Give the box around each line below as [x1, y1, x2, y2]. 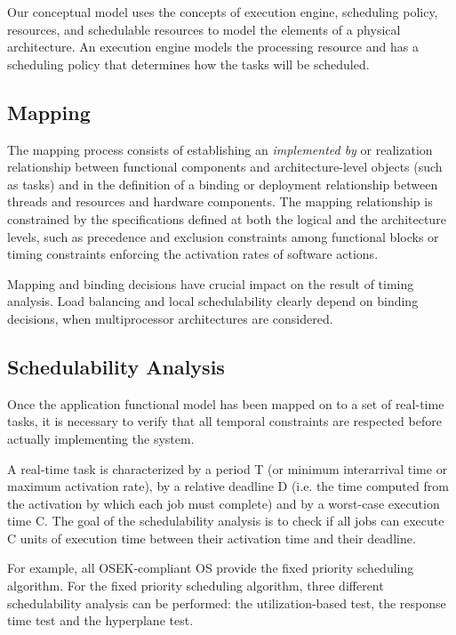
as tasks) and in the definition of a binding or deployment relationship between [7, 174, 438, 193]
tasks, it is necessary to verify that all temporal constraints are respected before [7, 412, 442, 430]
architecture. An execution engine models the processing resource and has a [7, 37, 419, 56]
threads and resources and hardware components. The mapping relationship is [7, 192, 433, 211]
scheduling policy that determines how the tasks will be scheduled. [7, 54, 370, 73]
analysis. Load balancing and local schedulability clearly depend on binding [7, 292, 419, 310]
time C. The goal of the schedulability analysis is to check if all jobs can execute [7, 511, 444, 530]
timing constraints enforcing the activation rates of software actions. [7, 245, 379, 263]
